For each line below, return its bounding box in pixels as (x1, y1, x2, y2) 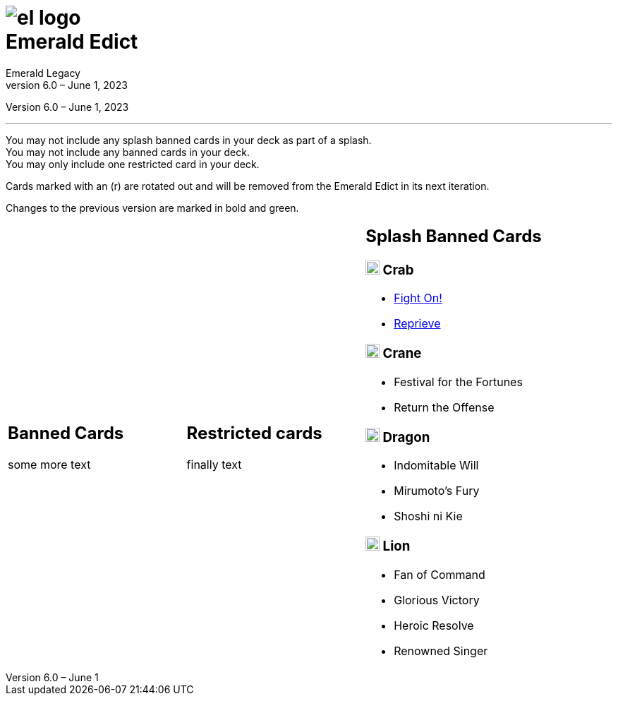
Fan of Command (394, 567, 485, 582)
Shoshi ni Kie (394, 509, 463, 524)
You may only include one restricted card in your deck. (6, 157, 260, 170)
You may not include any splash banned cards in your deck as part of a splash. (6, 133, 372, 146)
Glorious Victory (394, 592, 480, 607)
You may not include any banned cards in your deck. (6, 145, 250, 158)
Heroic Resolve (394, 618, 474, 633)
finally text (186, 457, 242, 472)
